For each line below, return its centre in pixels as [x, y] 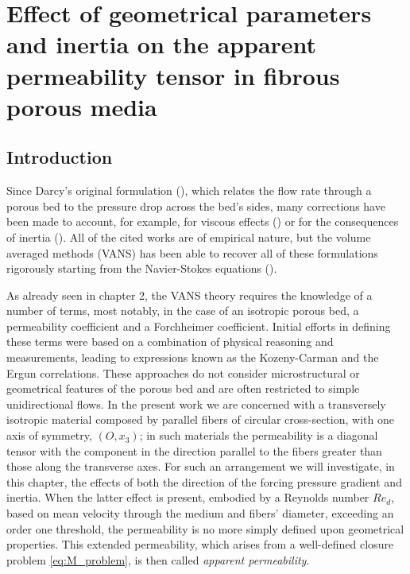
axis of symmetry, [49, 435]
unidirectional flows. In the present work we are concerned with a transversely [196, 403]
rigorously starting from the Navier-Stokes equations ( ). [142, 268]
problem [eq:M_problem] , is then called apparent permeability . [158, 559]
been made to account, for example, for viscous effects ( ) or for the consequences [203, 221]
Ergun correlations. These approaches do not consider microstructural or [183, 372]
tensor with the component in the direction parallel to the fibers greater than [194, 450]
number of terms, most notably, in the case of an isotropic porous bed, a [183, 310]
